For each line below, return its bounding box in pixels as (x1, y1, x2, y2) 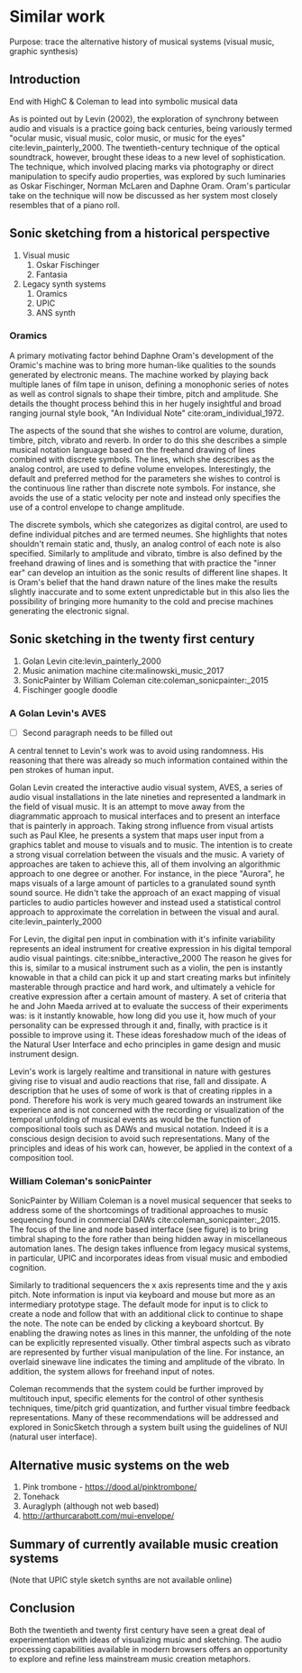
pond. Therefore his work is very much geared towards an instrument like (9, 1095, 282, 1106)
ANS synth (35, 307, 77, 317)
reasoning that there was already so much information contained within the (9, 755, 288, 766)
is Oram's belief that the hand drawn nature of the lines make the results (9, 576, 278, 587)
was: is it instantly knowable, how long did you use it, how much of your (9, 1010, 277, 1021)
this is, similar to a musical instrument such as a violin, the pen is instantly (9, 962, 283, 973)
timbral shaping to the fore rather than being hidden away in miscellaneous (9, 1234, 288, 1245)
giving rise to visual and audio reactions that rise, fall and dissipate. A (9, 1076, 268, 1087)
